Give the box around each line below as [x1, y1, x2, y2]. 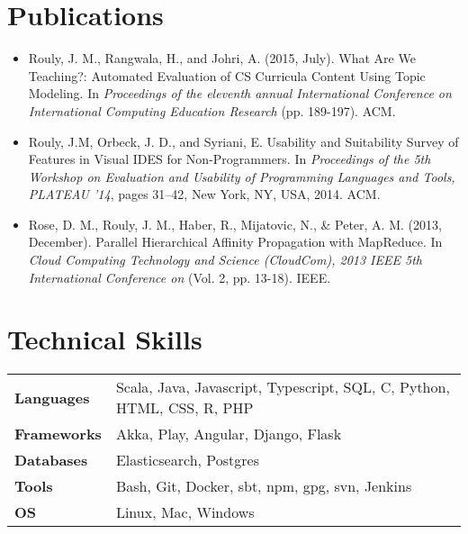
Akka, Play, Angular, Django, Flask [115, 423, 342, 445]
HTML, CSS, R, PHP [115, 397, 254, 419]
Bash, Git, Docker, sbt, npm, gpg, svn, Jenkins [115, 475, 412, 497]
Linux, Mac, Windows [115, 502, 255, 523]
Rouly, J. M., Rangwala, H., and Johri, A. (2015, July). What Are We [28, 49, 416, 68]
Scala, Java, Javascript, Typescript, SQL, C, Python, [115, 376, 450, 398]
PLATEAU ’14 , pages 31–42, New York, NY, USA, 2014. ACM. [28, 185, 381, 204]
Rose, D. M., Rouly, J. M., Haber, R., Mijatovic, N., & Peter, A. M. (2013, [28, 214, 442, 233]
